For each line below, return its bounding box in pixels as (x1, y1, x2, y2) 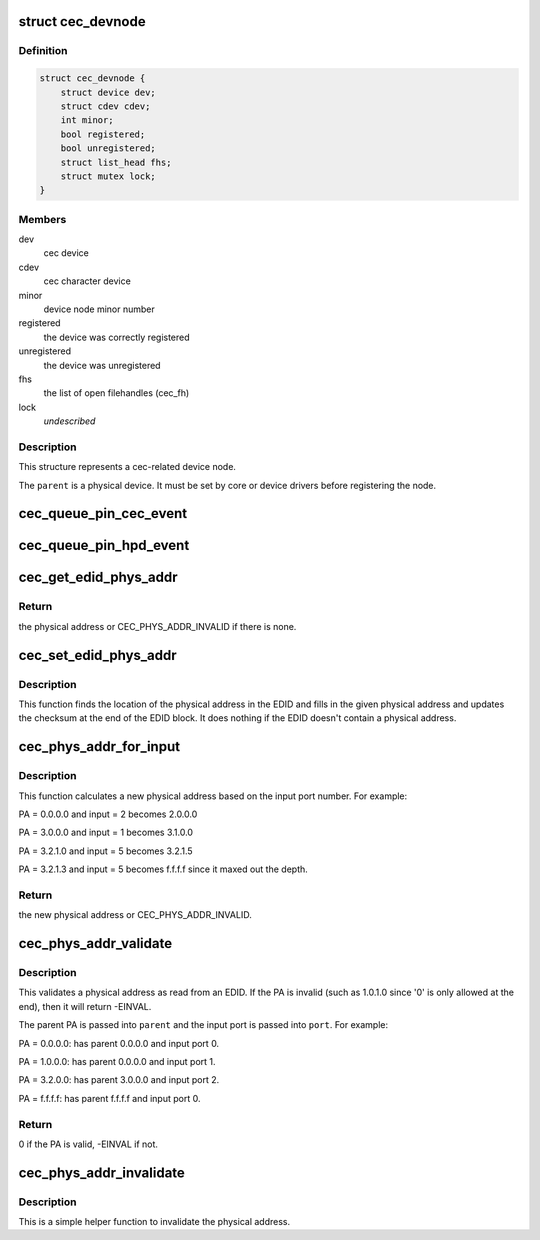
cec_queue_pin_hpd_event (18, 537, 190, 554)
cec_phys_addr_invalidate (18, 1164, 185, 1181)
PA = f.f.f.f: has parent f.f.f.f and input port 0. (18, 1092, 201, 1104)
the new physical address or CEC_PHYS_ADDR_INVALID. (18, 909, 252, 921)
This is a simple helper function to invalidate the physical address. (18, 1216, 290, 1228)
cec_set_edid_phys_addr (18, 646, 177, 664)
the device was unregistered (43, 359, 161, 371)
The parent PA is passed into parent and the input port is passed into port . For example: (18, 1019, 389, 1031)
